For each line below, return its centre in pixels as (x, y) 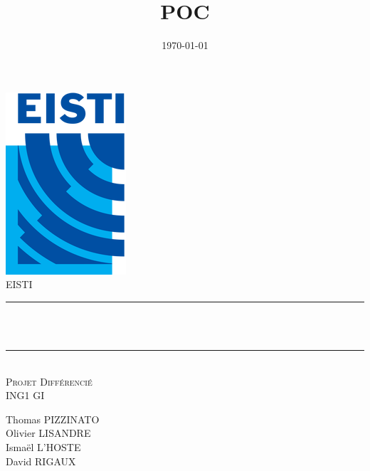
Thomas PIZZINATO (53, 419)
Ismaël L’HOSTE (43, 447)
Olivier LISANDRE (48, 433)
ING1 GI (25, 395)
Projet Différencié (49, 381)
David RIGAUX (41, 461)
